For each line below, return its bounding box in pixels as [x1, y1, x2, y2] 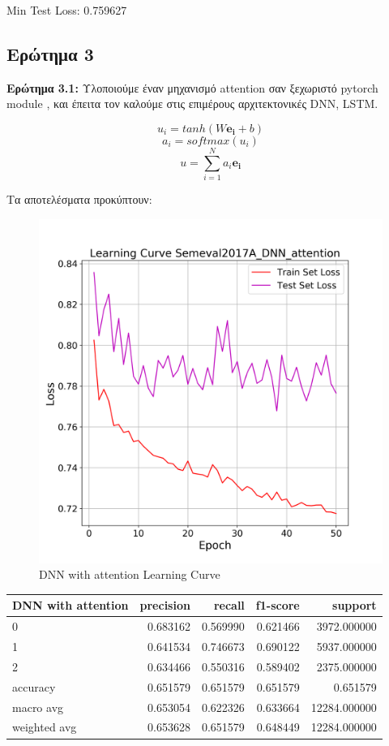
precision [139, 597, 190, 614]
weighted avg [12, 718, 77, 735]
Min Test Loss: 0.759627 [6, 2, 127, 18]
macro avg [12, 698, 64, 715]
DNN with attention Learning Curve [39, 566, 220, 583]
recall [213, 597, 245, 614]
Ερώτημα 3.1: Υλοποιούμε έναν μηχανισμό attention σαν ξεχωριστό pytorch [6, 79, 378, 96]
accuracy [12, 678, 56, 695]
